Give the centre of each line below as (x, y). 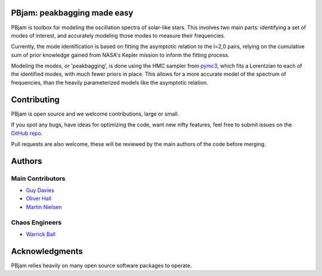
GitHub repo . (27, 133)
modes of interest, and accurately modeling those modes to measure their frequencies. (118, 35)
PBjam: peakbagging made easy (72, 13)
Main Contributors (38, 178)
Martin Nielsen (44, 207)
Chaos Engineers (36, 222)
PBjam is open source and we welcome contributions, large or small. (95, 114)
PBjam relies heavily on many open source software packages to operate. (101, 265)
